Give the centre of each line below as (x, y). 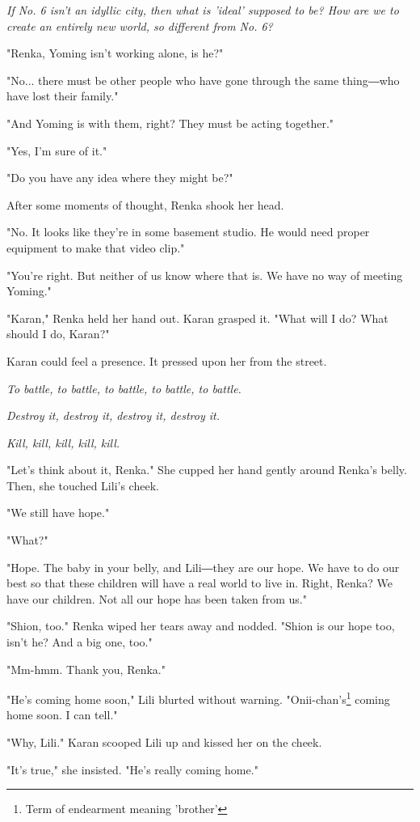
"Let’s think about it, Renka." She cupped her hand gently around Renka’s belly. (207, 470)
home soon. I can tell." (62, 715)
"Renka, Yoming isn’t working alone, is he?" (115, 53)
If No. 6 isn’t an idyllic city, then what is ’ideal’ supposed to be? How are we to (203, 10)
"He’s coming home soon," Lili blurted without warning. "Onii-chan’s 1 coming (198, 698)
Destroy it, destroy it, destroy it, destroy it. (113, 415)
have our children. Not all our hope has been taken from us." (157, 598)
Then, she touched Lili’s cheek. (83, 485)
